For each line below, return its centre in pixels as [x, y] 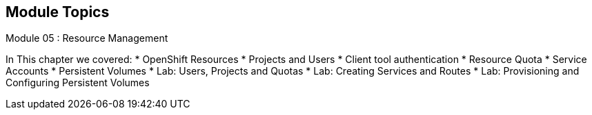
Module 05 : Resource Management [87, 38]
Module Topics [58, 12]
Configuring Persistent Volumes [78, 83]
